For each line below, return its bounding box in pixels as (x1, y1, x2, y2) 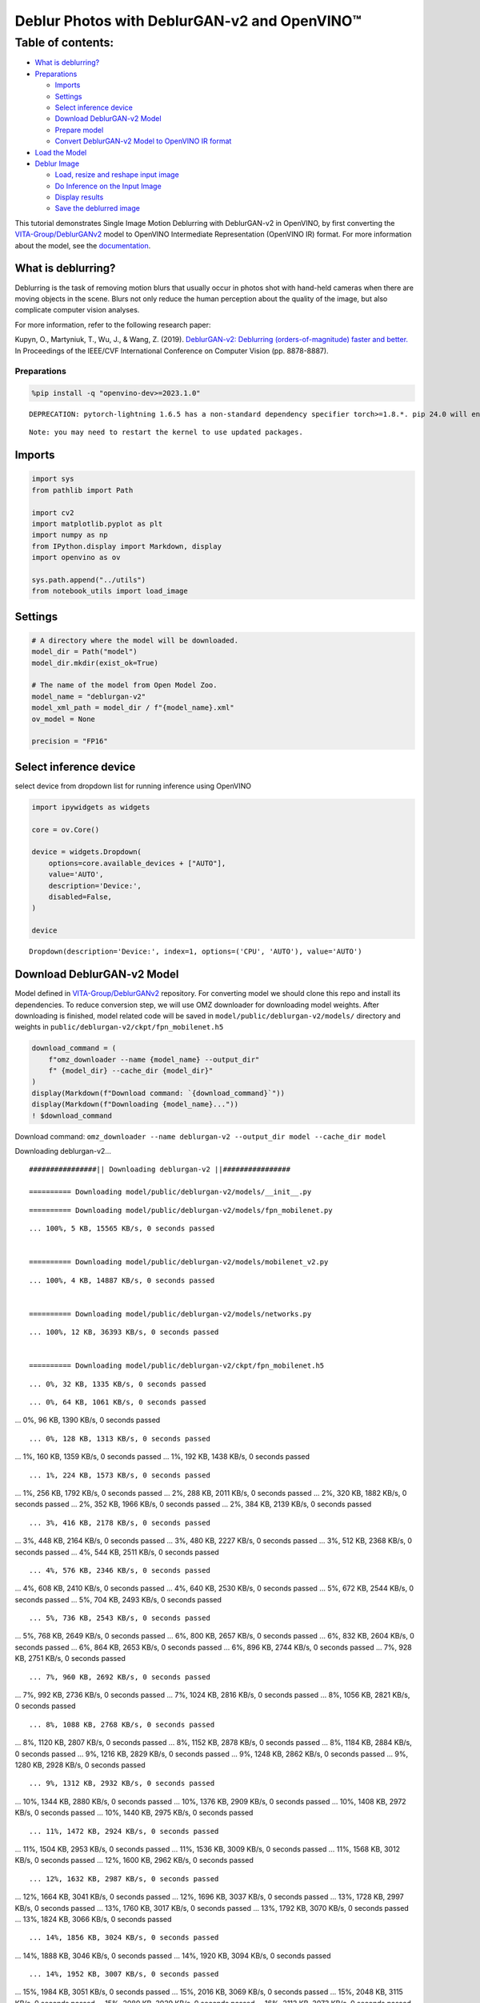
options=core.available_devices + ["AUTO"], (48, 858, 226, 868)
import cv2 (31, 508, 74, 517)
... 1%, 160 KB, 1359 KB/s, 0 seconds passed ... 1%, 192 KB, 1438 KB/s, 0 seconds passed (14, 1452, 310, 1461)
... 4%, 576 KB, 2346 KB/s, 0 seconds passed (29, 1566, 211, 1574)
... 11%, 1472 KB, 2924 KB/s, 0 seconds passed (29, 1827, 219, 1836)
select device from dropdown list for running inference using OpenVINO (14, 781, 252, 791)
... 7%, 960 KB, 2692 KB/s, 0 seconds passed (29, 1672, 211, 1682)
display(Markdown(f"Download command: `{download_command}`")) (31, 1088, 286, 1098)
